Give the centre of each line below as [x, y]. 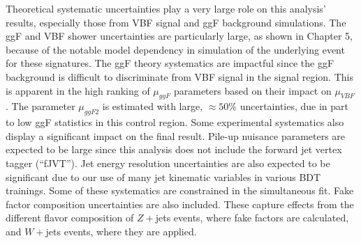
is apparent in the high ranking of [78, 90]
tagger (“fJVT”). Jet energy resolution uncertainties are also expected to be [168, 163]
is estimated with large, [153, 106]
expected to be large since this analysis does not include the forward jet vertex [174, 149]
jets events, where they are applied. [121, 231]
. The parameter [40, 106]
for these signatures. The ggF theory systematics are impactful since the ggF [170, 63]
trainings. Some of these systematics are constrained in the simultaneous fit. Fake [180, 190]
